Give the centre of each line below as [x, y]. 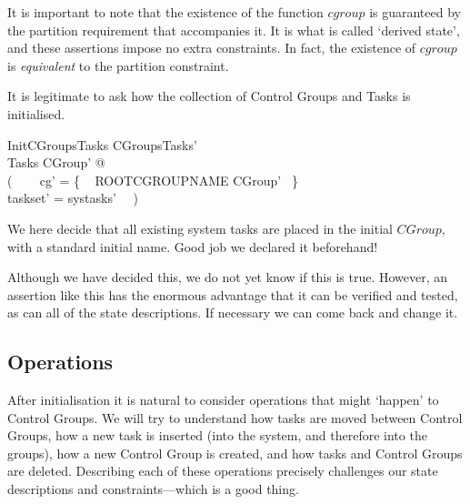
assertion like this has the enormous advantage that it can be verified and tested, [233, 294]
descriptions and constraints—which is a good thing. [153, 489]
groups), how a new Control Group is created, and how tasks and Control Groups [235, 453]
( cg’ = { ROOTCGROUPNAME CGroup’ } [153, 180]
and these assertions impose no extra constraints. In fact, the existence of [212, 48]
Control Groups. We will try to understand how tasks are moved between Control [235, 417]
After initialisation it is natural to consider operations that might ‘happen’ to [223, 400]
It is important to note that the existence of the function [165, 12]
